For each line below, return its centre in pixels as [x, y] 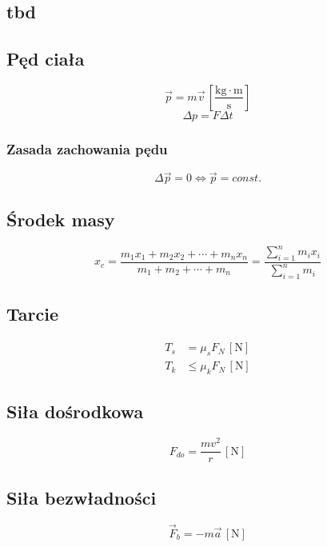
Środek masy [61, 219]
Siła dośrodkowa [75, 411]
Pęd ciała [46, 59]
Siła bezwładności [82, 497]
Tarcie [32, 314]
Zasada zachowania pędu [87, 148]
